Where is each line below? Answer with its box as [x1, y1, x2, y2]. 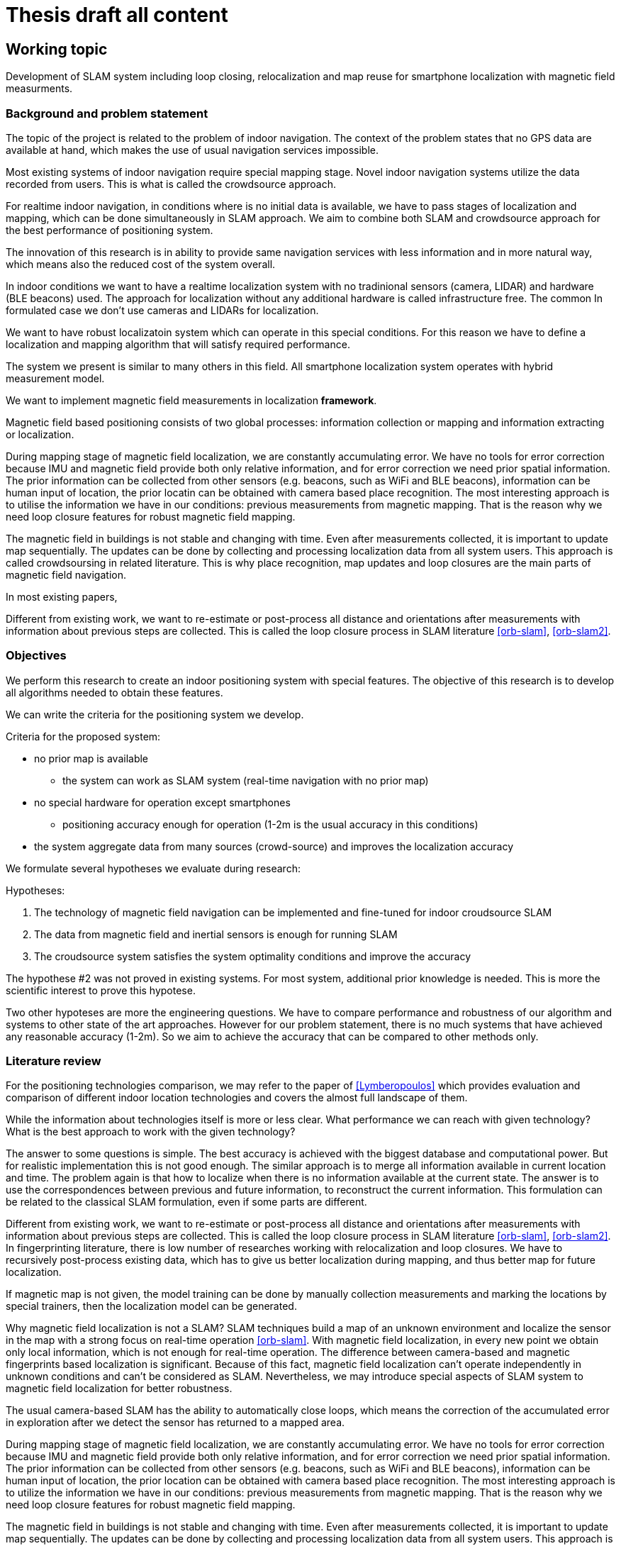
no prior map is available [34, 752, 149, 764]
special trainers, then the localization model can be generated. [6, 1300, 297, 1313]
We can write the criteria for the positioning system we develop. [6, 708, 304, 721]
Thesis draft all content [6, 3, 228, 27]
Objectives [6, 648, 67, 663]
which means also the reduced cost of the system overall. [6, 257, 276, 270]
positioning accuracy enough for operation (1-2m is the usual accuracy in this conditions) [62, 818, 479, 830]
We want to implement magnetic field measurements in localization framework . [6, 394, 377, 406]
